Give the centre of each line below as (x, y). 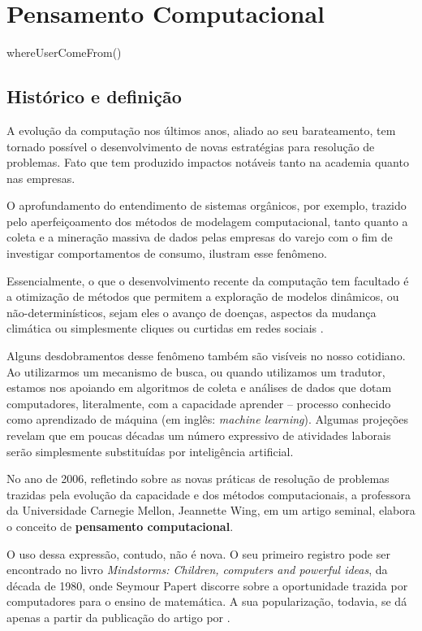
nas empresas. (41, 178)
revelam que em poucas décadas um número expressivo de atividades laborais (199, 435)
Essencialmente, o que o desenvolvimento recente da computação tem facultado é (208, 280)
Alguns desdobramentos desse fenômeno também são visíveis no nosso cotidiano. (206, 356)
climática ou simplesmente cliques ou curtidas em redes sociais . (165, 328)
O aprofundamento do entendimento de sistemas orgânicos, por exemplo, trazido (207, 205)
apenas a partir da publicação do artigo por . (118, 617)
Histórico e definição (94, 96)
